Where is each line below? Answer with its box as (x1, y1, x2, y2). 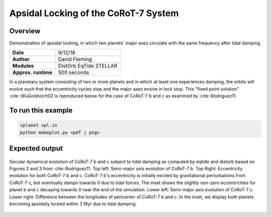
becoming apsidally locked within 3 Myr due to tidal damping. (9, 200, 137, 206)
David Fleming (58, 56, 92, 63)
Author (12, 56, 30, 63)
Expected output (9, 144, 63, 153)
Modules (12, 62, 34, 69)
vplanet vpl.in (20, 122, 57, 128)
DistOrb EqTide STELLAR (58, 62, 118, 69)
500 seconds (58, 69, 90, 76)
